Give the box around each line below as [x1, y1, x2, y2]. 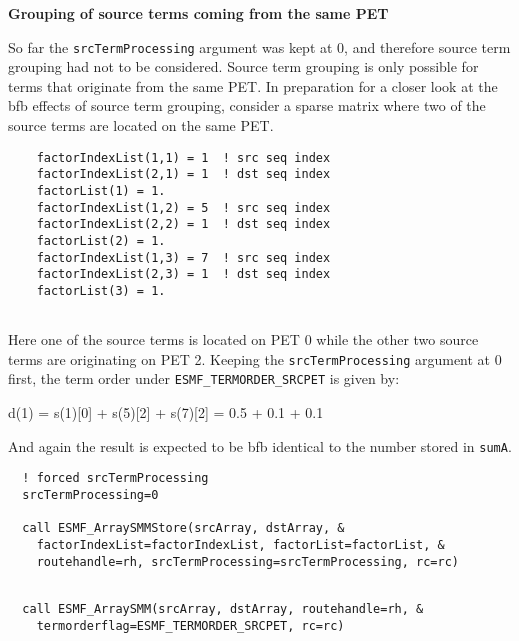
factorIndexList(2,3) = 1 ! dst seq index [36, 267, 331, 282]
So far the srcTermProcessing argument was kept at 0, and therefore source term [8, 36, 511, 57]
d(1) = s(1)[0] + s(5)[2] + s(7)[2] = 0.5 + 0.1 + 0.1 [8, 402, 324, 423]
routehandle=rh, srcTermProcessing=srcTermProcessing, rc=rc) [36, 554, 460, 569]
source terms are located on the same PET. [8, 115, 274, 136]
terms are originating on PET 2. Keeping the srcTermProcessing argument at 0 [8, 348, 502, 369]
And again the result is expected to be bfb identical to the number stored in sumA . [8, 435, 512, 456]
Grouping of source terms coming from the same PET [8, 3, 389, 23]
